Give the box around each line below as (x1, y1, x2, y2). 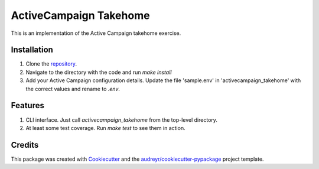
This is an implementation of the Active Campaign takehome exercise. (11, 30, 181, 37)
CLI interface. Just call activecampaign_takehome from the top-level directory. (25, 116, 218, 123)
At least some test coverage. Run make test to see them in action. (25, 124, 185, 131)
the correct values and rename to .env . (25, 85, 121, 92)
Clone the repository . (25, 60, 77, 67)
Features (11, 100, 44, 110)
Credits (11, 139, 39, 150)
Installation (11, 45, 53, 55)
